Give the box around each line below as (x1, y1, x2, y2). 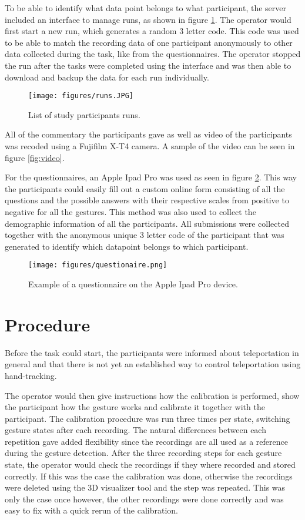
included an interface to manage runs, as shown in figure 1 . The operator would (5, 13, 291, 25)
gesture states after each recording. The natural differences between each (5, 424, 266, 436)
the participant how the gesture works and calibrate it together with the (5, 401, 265, 413)
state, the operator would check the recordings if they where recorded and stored (5, 458, 296, 471)
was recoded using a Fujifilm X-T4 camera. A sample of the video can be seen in (5, 140, 295, 152)
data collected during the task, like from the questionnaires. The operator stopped (5, 48, 301, 60)
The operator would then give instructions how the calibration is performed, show (5, 389, 300, 401)
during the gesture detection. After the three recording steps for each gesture (5, 447, 282, 459)
